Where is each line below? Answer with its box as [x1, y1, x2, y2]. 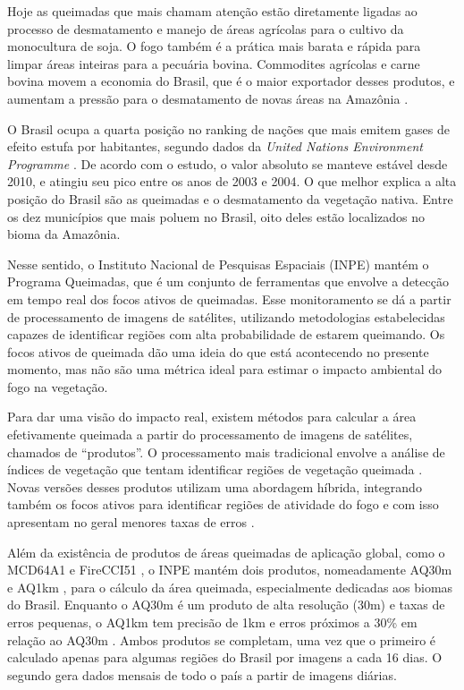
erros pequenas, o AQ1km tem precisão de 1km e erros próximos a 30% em [7, 613, 418, 631]
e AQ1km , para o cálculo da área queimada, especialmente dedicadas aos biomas [7, 577, 453, 596]
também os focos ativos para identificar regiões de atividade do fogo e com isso [7, 495, 439, 514]
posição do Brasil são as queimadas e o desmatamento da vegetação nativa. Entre [7, 189, 453, 208]
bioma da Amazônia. [7, 225, 121, 243]
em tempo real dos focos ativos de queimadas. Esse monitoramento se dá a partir [7, 289, 451, 308]
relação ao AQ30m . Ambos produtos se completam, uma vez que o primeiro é [7, 630, 436, 649]
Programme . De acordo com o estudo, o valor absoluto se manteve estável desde [7, 154, 448, 173]
